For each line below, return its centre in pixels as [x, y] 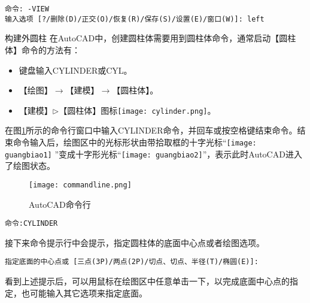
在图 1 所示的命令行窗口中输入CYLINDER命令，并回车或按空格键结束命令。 [151, 130]
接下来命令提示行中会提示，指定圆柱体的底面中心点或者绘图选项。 [135, 242]
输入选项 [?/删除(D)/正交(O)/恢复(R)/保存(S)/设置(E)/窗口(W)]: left [135, 19]
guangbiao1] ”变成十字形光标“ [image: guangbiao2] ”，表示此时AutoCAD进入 [154, 154]
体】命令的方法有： [42, 49]
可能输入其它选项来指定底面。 [88, 293]
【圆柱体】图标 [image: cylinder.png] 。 [137, 110]
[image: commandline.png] [80, 185]
